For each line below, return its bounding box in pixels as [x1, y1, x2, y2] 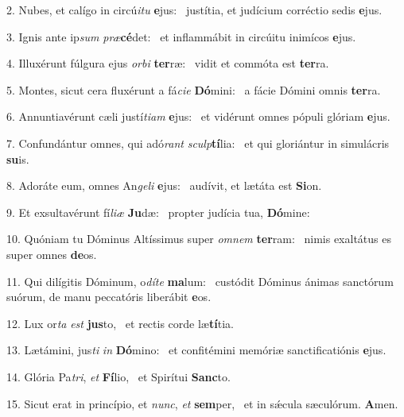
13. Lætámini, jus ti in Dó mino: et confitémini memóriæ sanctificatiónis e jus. [6, 342, 387, 358]
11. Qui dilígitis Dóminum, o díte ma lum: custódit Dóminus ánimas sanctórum [6, 272, 394, 289]
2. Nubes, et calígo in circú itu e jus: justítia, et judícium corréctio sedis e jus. [6, 2, 383, 17]
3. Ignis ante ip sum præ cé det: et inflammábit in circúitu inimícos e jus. [6, 28, 356, 44]
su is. [6, 150, 29, 167]
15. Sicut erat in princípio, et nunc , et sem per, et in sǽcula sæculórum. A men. [6, 395, 398, 411]
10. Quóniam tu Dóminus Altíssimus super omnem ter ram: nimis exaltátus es [6, 230, 391, 247]
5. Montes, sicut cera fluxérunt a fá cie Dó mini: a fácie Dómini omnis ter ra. [6, 81, 381, 98]
